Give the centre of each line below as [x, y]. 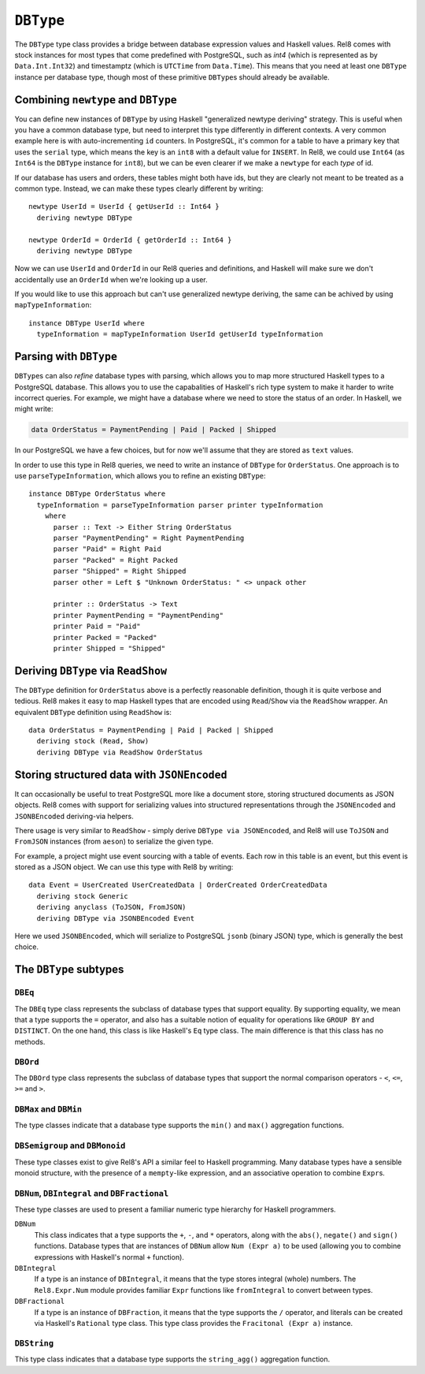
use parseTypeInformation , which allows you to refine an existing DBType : [140, 476]
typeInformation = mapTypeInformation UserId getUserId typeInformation [180, 334]
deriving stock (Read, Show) [93, 741]
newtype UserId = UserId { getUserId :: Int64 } [124, 207]
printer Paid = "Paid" [97, 626]
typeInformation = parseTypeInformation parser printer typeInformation [180, 505]
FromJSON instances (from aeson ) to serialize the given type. [114, 842]
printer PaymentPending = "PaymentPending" [139, 615]
